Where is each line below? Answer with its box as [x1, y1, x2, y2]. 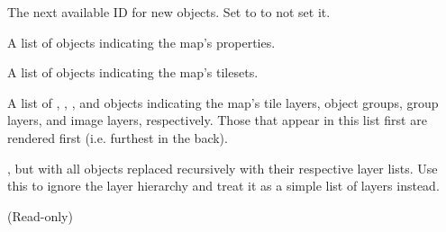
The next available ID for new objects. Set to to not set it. [7, 3, 331, 21]
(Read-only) [7, 206, 73, 225]
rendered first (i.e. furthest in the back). [7, 128, 228, 147]
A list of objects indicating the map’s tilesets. [7, 63, 259, 82]
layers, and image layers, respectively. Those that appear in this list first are [7, 111, 427, 129]
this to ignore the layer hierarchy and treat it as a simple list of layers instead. [7, 176, 440, 195]
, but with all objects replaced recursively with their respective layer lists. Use [7, 158, 438, 177]
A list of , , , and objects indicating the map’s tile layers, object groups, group [7, 93, 439, 112]
